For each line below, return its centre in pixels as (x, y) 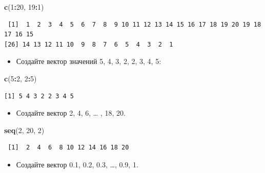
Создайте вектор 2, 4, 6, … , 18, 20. (71, 113)
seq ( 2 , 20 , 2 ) (24, 130)
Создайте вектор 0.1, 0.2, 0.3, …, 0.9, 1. (77, 164)
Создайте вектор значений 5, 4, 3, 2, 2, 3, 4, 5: (89, 61)
